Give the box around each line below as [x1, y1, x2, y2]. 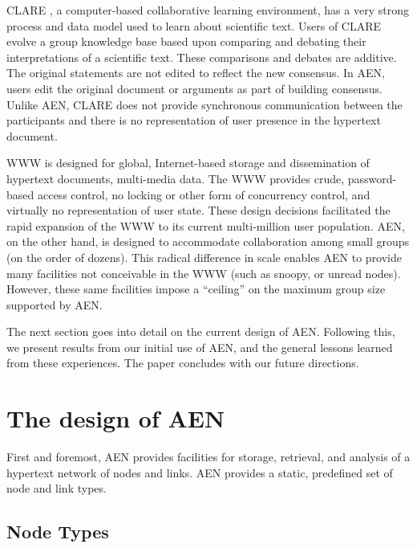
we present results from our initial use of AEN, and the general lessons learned [6, 338, 393, 355]
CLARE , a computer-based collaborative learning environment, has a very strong [6, 2, 409, 18]
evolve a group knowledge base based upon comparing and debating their [6, 33, 366, 50]
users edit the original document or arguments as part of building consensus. [6, 80, 383, 96]
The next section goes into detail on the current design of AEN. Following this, [6, 323, 395, 340]
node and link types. [6, 480, 107, 497]
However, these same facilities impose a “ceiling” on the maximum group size [6, 280, 386, 297]
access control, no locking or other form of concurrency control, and [37, 186, 370, 202]
